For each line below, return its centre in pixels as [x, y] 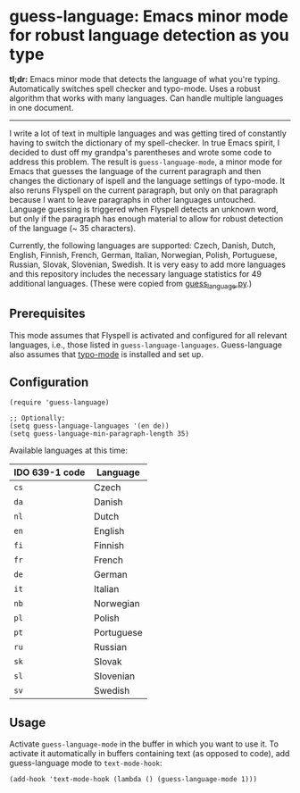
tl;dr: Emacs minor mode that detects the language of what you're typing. [145, 79]
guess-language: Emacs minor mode [149, 17]
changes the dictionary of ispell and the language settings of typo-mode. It [147, 180]
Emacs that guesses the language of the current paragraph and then [135, 171]
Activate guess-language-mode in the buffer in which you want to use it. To [144, 744]
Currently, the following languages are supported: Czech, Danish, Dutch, [143, 245]
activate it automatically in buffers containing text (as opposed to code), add [150, 754]
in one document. [42, 107]
